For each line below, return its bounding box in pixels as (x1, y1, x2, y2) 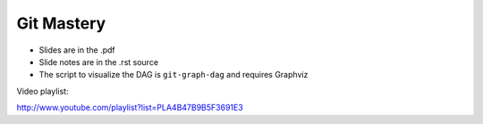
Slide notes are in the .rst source (38, 56, 159, 67)
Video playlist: (16, 86, 69, 96)
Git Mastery (16, 13, 106, 33)
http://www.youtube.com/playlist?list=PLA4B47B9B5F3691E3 (16, 103, 243, 113)
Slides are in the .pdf (38, 45, 115, 55)
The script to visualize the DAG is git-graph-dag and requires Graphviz (38, 70, 309, 80)
